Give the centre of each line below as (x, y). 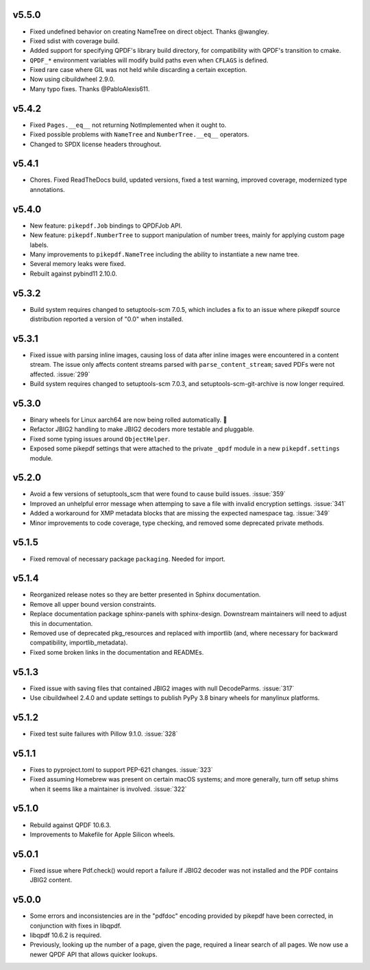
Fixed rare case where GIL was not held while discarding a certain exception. (138, 70)
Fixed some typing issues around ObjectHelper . (100, 439)
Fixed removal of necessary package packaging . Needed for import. (128, 559)
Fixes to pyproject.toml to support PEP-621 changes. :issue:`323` (122, 769)
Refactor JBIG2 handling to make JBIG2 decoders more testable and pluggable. (142, 429)
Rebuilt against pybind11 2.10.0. (74, 274)
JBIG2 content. (51, 880)
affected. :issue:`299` (60, 374)
